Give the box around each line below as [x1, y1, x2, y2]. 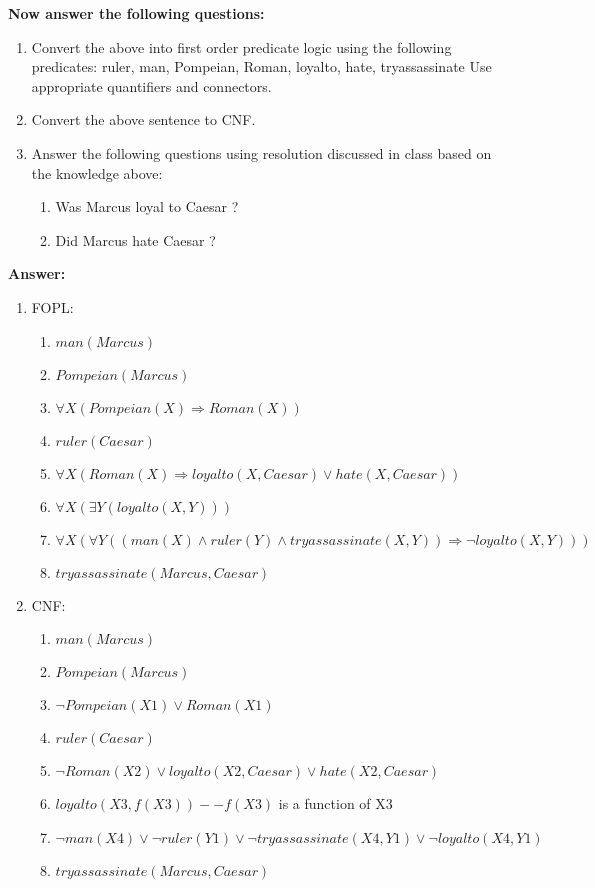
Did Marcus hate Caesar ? [55, 229, 216, 250]
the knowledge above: [31, 162, 163, 183]
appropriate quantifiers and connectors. [31, 75, 272, 96]
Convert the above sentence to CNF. [31, 109, 256, 130]
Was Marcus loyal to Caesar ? [55, 196, 239, 217]
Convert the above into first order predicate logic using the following [31, 36, 452, 57]
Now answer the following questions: [8, 3, 265, 23]
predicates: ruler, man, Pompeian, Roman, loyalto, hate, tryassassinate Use [31, 56, 492, 77]
